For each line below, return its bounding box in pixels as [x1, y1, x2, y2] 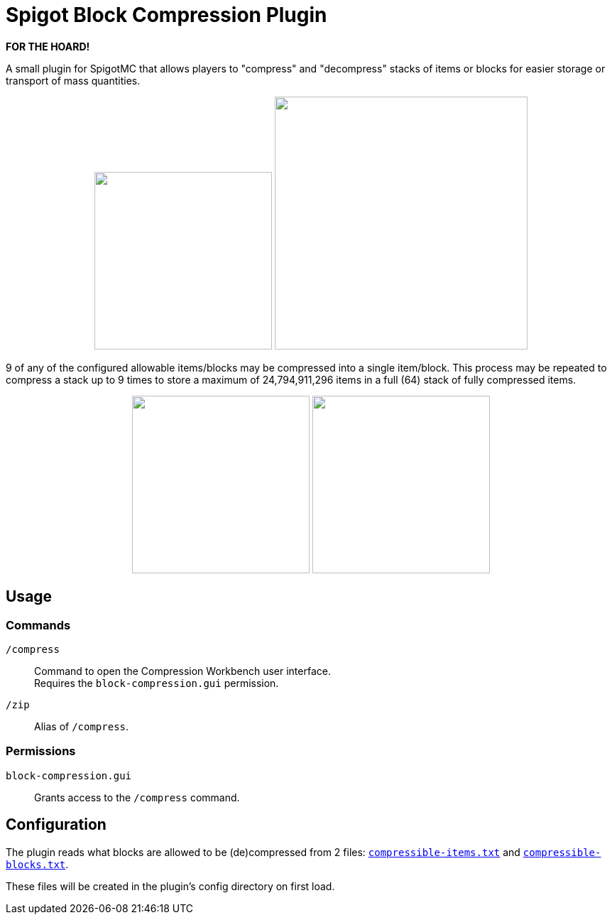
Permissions [6, 744, 76, 759]
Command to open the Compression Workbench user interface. [34, 664, 331, 677]
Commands [6, 617, 71, 632]
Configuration [6, 816, 106, 834]
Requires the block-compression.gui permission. [34, 676, 279, 689]
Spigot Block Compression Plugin [6, 3, 327, 27]
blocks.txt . [6, 857, 69, 870]
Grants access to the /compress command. [34, 791, 240, 803]
